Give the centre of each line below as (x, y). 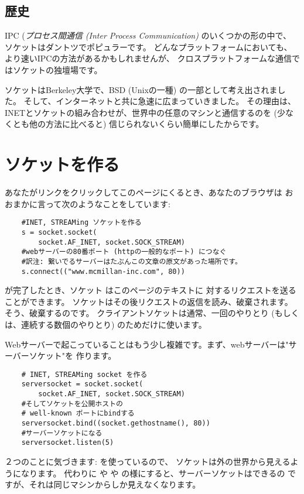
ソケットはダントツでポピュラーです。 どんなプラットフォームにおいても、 (148, 47)
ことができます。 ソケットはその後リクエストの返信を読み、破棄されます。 (149, 301)
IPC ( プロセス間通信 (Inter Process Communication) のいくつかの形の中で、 (148, 35)
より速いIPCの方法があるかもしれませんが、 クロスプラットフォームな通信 (148, 58)
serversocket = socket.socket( (82, 384)
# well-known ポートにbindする (78, 414)
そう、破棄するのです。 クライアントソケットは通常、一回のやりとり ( (140, 313)
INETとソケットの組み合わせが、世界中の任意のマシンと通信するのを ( (141, 112)
